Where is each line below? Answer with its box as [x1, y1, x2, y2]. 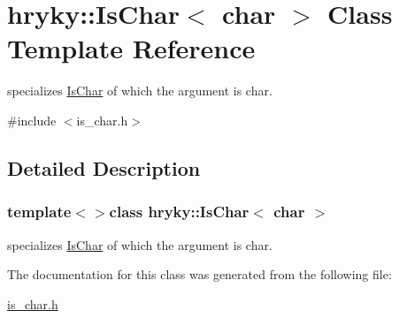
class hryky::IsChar [109, 201, 249, 223]
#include [7, 110, 57, 129]
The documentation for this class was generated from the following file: [7, 265, 392, 284]
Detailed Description [7, 154, 201, 181]
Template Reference [7, 30, 256, 66]
